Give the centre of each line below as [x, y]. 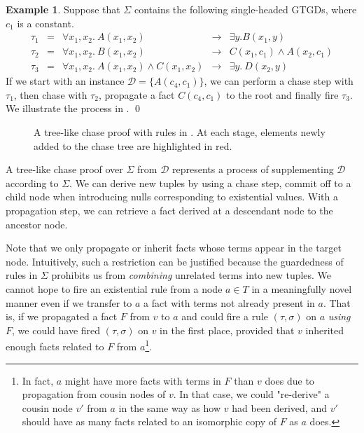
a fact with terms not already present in [229, 302]
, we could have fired [56, 330]
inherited [325, 330]
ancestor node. [37, 224]
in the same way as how [170, 407]
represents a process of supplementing [253, 169]
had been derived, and [279, 407]
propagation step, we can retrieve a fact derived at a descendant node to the [169, 211]
